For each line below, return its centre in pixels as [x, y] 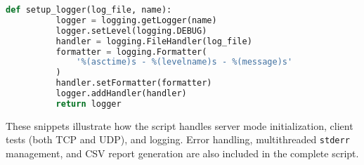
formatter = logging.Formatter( [131, 52]
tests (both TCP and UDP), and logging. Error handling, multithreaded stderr [178, 139]
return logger [89, 104]
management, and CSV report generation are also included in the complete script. [182, 153]
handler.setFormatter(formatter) [134, 83]
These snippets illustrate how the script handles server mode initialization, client [180, 125]
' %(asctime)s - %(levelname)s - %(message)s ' [184, 62]
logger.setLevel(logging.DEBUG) [131, 31]
